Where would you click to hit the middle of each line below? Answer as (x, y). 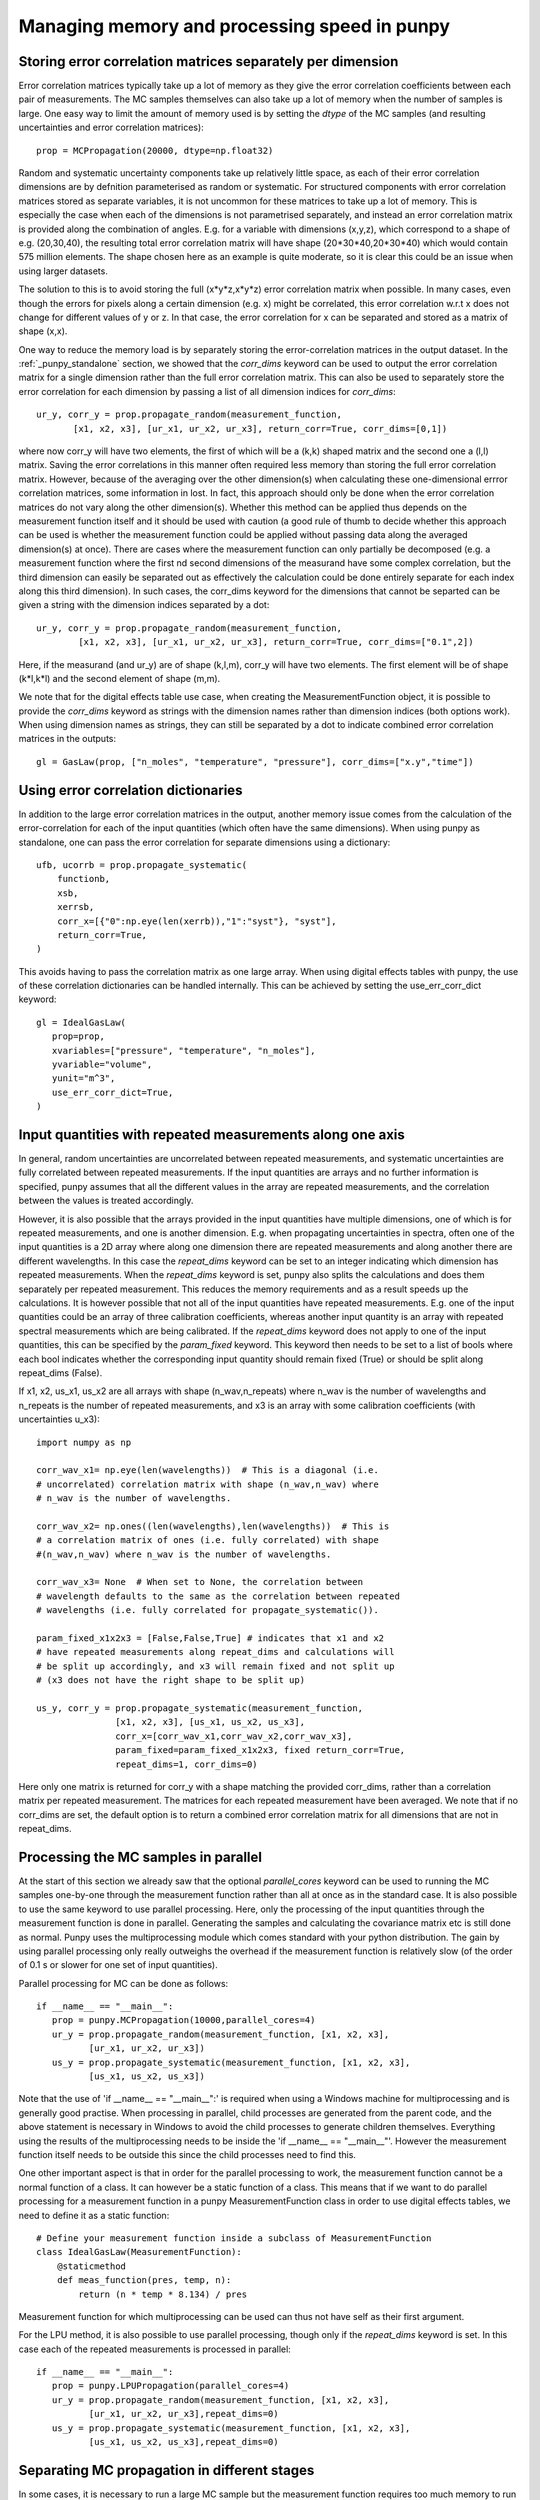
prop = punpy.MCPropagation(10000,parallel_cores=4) (183, 2020)
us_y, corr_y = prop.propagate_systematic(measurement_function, (200, 1708)
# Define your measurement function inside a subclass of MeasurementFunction (234, 2238)
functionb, (83, 879)
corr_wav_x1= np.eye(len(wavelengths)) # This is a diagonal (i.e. (207, 1470)
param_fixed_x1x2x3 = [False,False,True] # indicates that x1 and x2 (210, 1638)
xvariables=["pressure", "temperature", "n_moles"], (183, 1050)
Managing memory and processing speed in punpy (234, 26)
